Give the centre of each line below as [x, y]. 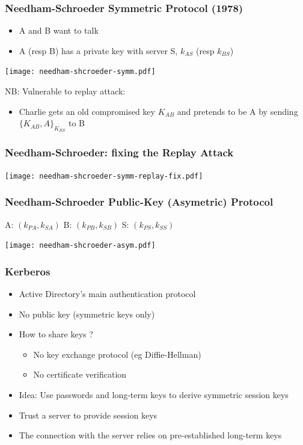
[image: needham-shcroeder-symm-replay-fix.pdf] [104, 176]
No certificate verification [80, 374]
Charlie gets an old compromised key [87, 111]
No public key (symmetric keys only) [87, 314]
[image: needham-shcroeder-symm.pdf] [80, 72]
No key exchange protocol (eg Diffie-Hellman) [117, 354]
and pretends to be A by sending [237, 111]
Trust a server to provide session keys [88, 415]
